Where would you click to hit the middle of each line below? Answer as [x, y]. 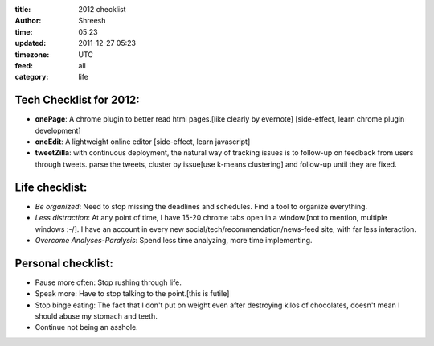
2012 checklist [102, 9]
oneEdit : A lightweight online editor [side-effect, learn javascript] [143, 142]
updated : [31, 43]
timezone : [32, 54]
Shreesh [92, 21]
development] [58, 130]
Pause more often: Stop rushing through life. [108, 282]
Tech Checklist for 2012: [77, 100]
